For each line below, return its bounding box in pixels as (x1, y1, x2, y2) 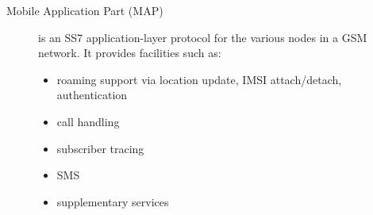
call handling (56, 113, 120, 129)
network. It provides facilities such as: (38, 44, 221, 61)
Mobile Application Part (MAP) (6, 2, 163, 18)
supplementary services (56, 193, 169, 209)
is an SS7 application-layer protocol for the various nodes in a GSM (38, 29, 367, 45)
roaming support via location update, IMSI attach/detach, (56, 71, 342, 87)
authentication (56, 86, 128, 103)
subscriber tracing (56, 140, 144, 156)
